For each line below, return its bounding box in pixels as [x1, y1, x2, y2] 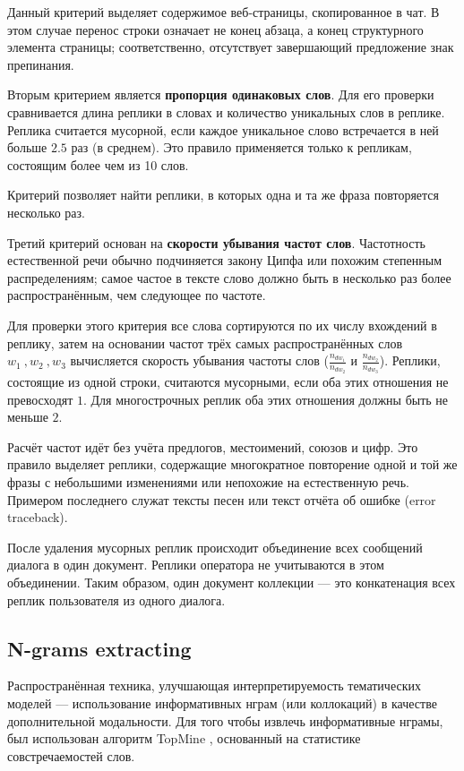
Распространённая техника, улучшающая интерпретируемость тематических [7, 676, 421, 695]
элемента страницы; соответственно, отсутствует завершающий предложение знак [7, 38, 454, 56]
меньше [7, 407, 48, 426]
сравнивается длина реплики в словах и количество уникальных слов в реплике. [7, 102, 445, 121]
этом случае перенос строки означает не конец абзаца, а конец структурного [7, 20, 424, 39]
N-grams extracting [7, 634, 192, 662]
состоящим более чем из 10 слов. [7, 155, 189, 174]
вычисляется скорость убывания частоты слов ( [70, 351, 329, 370]
